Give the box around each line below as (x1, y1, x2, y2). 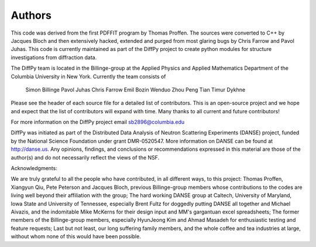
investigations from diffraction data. (11, 53, 97, 61)
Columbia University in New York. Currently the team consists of (11, 73, 166, 80)
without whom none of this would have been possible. (11, 233, 142, 240)
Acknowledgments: (11, 165, 58, 172)
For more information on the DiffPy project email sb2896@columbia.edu (11, 119, 185, 126)
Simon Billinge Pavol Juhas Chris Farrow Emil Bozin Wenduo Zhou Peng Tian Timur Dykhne (25, 86, 246, 93)
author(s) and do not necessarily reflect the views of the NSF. (11, 154, 160, 161)
